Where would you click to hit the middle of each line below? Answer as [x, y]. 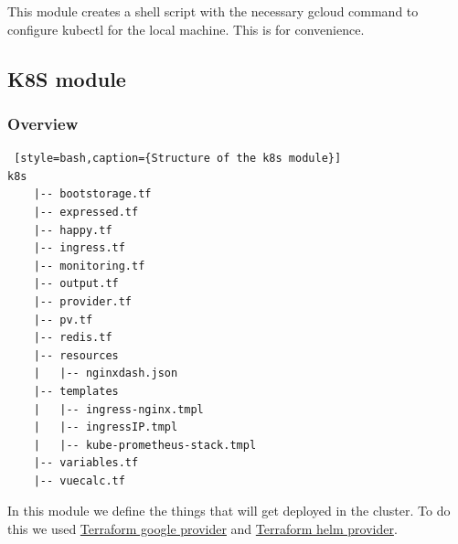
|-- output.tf [76, 284]
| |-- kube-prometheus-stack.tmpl [145, 445]
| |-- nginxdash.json [106, 373]
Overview [43, 123]
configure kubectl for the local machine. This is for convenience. [186, 29]
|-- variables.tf [86, 463]
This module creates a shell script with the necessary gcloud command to [213, 11]
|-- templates [76, 391]
